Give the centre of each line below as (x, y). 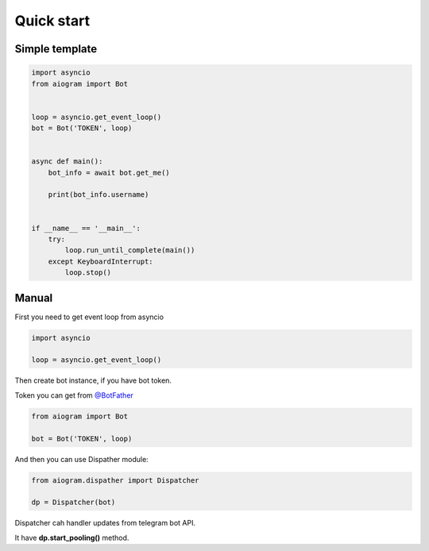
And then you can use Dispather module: (81, 459)
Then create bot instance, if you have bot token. (93, 380)
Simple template (56, 49)
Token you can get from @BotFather (74, 395)
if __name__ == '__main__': (86, 228)
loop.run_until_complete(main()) (130, 250)
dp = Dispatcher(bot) (73, 503)
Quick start (52, 21)
